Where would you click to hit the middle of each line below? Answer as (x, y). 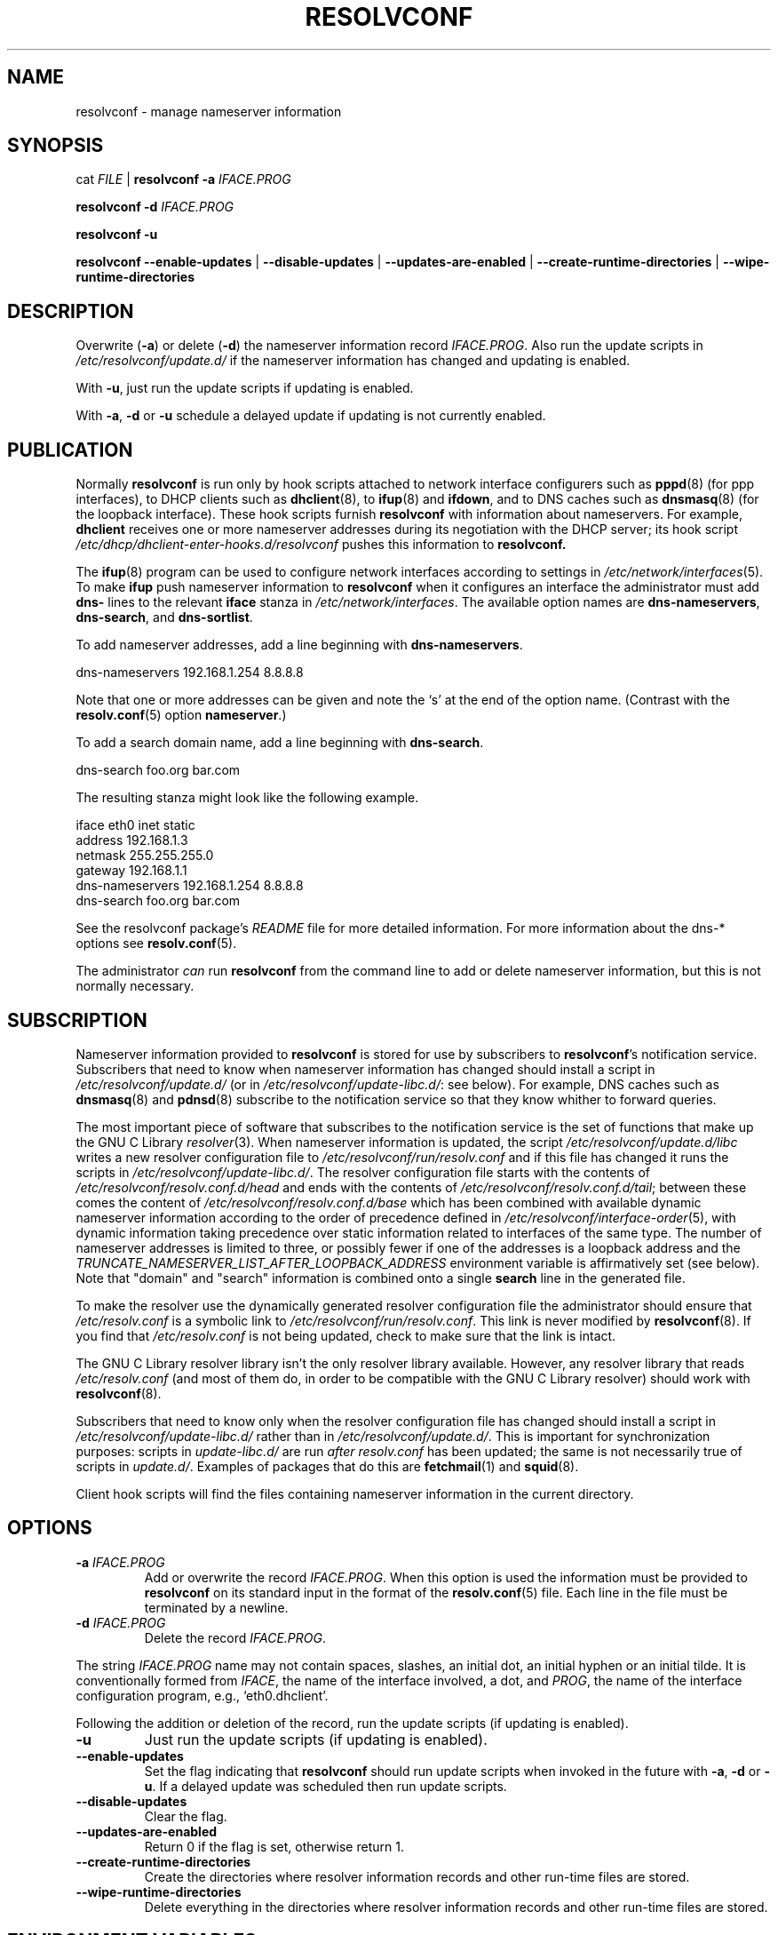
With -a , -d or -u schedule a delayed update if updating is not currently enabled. (311, 416)
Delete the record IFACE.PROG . (235, 1637)
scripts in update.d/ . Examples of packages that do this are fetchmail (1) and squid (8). (327, 1466)
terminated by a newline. (216, 1607)
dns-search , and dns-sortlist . (164, 617)
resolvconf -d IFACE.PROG (155, 207)
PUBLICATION (70, 450)
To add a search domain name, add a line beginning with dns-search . (280, 743)
